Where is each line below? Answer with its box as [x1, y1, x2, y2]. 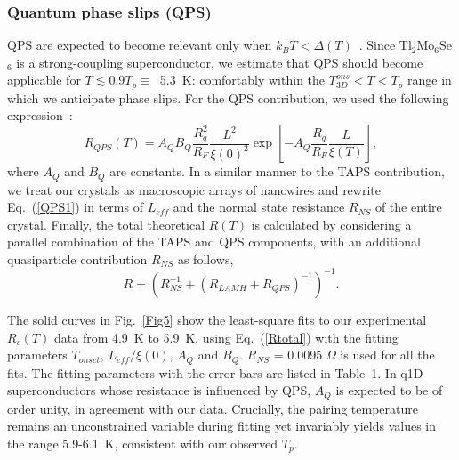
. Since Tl [358, 36, 412, 54]
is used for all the [340, 345, 435, 364]
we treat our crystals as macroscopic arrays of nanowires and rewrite [7, 180, 381, 198]
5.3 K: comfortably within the [159, 70, 326, 89]
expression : [7, 106, 73, 125]
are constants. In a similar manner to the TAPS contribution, [109, 162, 445, 181]
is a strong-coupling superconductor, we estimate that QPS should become [16, 52, 423, 71]
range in [407, 70, 452, 89]
